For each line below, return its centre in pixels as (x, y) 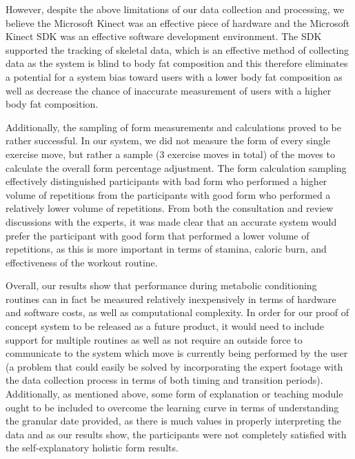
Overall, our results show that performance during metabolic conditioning (161, 285)
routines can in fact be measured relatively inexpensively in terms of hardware (171, 299)
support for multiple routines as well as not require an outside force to (154, 339)
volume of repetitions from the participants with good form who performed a (168, 194)
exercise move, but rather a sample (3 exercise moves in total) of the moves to (170, 154)
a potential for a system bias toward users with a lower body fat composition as (174, 76)
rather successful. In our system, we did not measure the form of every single (168, 140)
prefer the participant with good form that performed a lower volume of (158, 235)
